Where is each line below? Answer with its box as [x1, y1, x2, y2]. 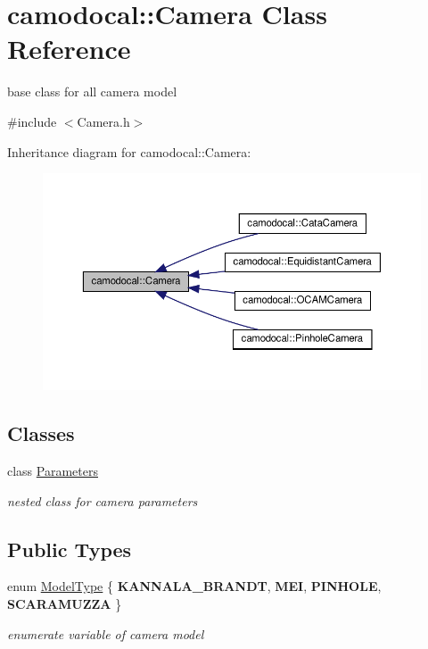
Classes [7, 420, 75, 447]
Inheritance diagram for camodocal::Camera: [7, 142, 251, 161]
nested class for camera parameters [7, 491, 198, 510]
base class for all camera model [7, 82, 177, 101]
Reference [7, 30, 131, 67]
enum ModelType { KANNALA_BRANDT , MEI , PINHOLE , [7, 577, 382, 595]
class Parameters [7, 461, 98, 479]
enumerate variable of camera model [7, 624, 204, 643]
